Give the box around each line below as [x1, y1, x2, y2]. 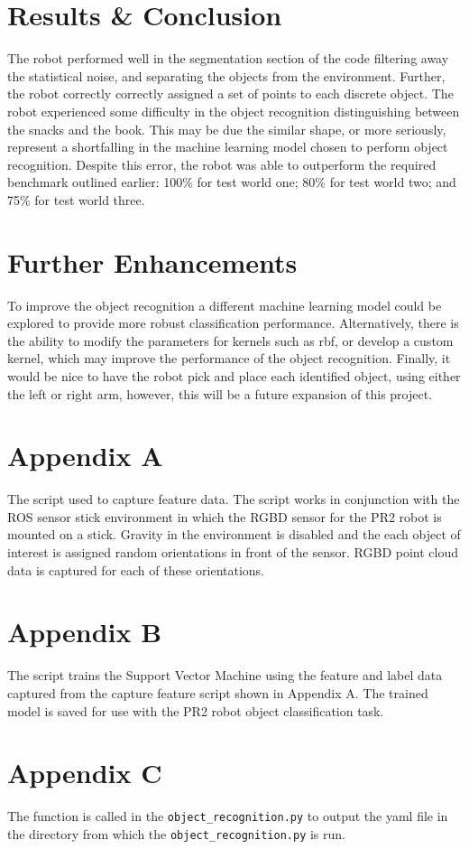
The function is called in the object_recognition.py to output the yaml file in [7, 807, 448, 826]
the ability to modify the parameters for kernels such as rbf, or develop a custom [7, 331, 454, 350]
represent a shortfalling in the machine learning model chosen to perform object [7, 137, 448, 156]
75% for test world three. [7, 190, 145, 209]
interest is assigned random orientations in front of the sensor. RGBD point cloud [7, 543, 458, 562]
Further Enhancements [7, 243, 298, 280]
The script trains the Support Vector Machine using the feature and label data [7, 666, 443, 685]
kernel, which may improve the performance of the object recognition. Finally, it [7, 349, 451, 368]
